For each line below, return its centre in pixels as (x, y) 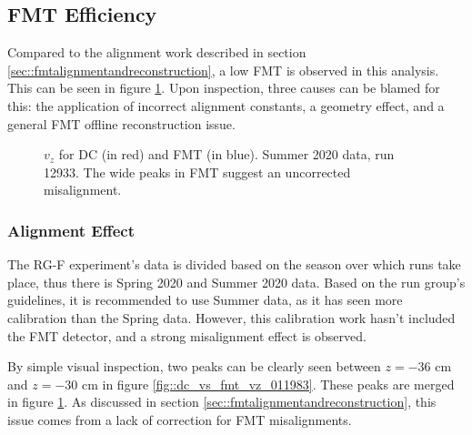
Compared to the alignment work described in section (157, 52)
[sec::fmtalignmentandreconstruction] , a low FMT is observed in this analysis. (223, 70)
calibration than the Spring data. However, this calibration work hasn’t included (231, 317)
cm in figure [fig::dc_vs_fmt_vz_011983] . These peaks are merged (268, 384)
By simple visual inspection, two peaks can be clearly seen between (194, 366)
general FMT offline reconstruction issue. (121, 123)
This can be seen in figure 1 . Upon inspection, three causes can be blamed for (224, 88)
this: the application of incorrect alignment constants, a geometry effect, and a (226, 105)
